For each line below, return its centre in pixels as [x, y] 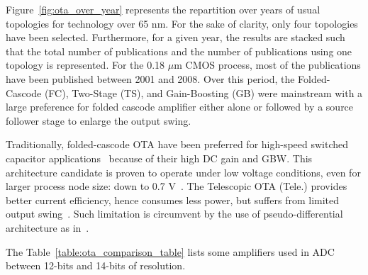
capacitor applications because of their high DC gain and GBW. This [159, 158]
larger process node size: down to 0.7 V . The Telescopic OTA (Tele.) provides [177, 186]
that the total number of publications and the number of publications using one [179, 51]
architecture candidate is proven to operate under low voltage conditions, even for [183, 172]
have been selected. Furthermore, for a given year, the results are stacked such [175, 37]
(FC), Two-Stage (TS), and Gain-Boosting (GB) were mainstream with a [203, 92]
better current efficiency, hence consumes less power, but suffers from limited [173, 200]
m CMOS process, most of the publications [267, 65]
